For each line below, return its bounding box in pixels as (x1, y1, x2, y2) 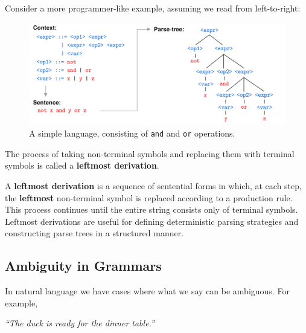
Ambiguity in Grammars (5, 256, 162, 275)
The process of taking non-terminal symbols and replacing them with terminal (5, 147, 295, 160)
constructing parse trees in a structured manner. (5, 227, 184, 239)
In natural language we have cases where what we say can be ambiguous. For (5, 285, 290, 297)
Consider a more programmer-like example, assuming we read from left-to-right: (5, 2, 301, 14)
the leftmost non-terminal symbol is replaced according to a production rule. (5, 191, 293, 204)
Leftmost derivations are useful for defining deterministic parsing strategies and (5, 215, 299, 227)
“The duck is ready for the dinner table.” (5, 317, 155, 329)
